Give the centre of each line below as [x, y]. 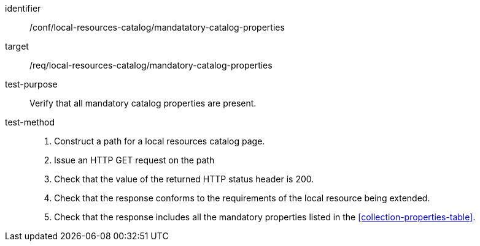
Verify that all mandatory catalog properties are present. [143, 103]
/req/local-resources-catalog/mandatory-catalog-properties [151, 65]
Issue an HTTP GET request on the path [134, 160]
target [17, 46]
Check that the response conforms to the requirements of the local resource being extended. [242, 198]
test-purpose [31, 84]
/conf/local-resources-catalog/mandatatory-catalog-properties [157, 27]
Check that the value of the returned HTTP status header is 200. [184, 179]
